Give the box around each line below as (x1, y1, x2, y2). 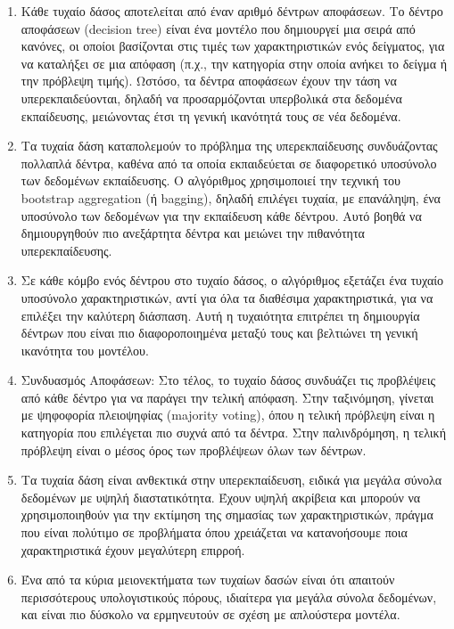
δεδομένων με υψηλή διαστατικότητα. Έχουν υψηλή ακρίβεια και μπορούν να (21, 487, 421, 506)
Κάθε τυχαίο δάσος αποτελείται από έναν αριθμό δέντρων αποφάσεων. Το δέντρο (21, 2, 443, 20)
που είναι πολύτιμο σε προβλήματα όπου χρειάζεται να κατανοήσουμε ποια (21, 523, 408, 542)
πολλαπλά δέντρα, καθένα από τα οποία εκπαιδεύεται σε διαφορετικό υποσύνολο (21, 153, 437, 172)
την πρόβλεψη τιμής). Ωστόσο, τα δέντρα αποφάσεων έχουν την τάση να (21, 71, 397, 90)
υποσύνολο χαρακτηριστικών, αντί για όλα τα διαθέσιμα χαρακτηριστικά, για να (21, 288, 433, 306)
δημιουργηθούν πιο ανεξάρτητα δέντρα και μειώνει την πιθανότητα (21, 224, 365, 242)
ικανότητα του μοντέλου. (21, 340, 149, 359)
